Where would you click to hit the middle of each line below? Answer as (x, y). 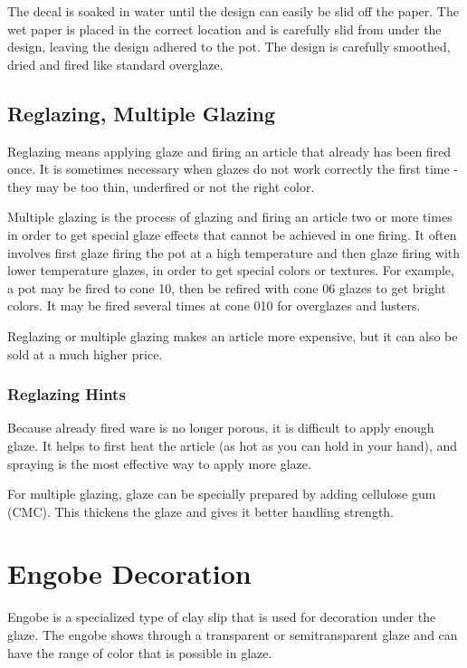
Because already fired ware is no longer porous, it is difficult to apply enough (221, 428)
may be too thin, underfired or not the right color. (175, 186)
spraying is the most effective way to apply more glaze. (159, 463)
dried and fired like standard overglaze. (115, 64)
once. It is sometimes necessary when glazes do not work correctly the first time (229, 169)
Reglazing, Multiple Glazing (142, 113)
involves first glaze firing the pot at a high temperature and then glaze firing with (234, 252)
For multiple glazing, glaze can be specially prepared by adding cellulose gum (222, 494)
